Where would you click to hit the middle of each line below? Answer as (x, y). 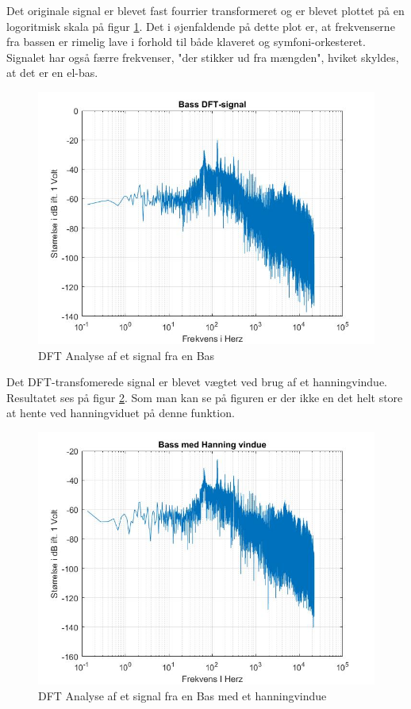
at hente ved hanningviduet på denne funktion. (121, 413)
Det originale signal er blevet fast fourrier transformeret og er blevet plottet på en (205, 10)
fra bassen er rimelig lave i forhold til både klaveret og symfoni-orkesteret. (186, 42)
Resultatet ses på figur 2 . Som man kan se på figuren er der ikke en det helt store (205, 397)
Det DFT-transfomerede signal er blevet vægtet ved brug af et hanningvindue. (197, 382)
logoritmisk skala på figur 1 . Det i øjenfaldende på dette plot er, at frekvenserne (201, 26)
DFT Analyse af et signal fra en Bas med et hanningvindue (182, 695)
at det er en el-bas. (52, 73)
